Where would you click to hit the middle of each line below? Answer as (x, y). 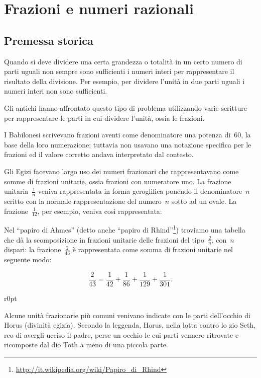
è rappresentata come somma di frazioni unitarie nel (153, 249)
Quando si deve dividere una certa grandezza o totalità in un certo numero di (123, 61)
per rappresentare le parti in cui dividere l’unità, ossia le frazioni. (104, 118)
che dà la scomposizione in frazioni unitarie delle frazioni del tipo (104, 239)
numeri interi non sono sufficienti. (56, 91)
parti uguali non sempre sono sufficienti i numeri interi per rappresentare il (119, 71)
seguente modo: (28, 259)
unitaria (16, 191)
